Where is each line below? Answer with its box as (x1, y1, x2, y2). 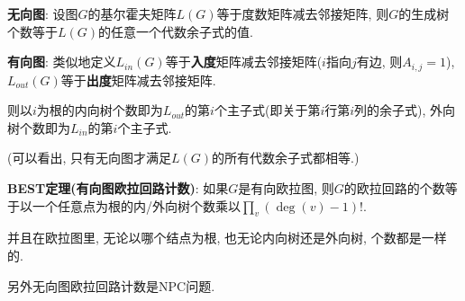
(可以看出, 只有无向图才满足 (7, 148, 171, 167)
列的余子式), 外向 (354, 101, 456, 120)
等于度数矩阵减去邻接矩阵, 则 (216, 4, 389, 22)
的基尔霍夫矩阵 (87, 4, 177, 22)
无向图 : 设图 (7, 4, 78, 22)
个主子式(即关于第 (214, 101, 321, 120)
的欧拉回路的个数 (343, 179, 445, 198)
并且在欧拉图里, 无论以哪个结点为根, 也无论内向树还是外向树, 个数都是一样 (7, 228, 447, 247)
